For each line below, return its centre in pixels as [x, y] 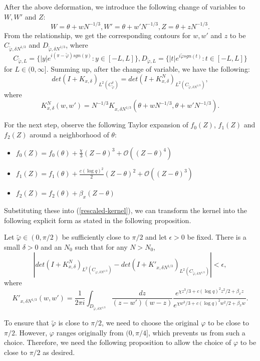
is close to [73, 323]
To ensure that [27, 323]
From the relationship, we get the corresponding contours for [97, 35]
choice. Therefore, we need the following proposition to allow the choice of [118, 342]
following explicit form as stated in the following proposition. [98, 220]
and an [51, 246]
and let [156, 237]
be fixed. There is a [217, 237]
